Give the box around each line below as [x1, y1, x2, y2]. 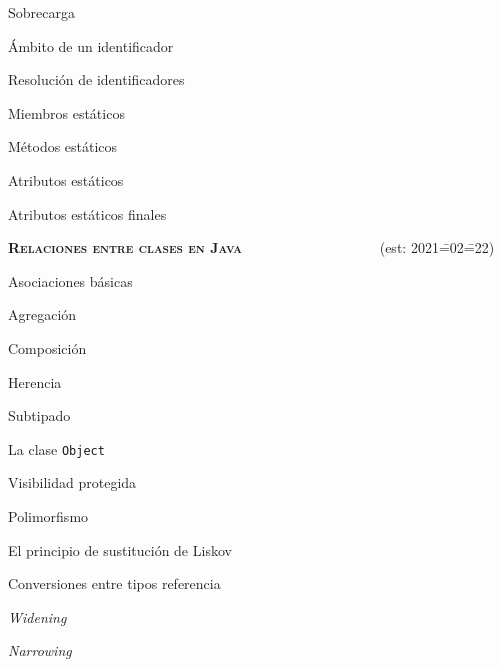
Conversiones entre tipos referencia [8, 573, 221, 594]
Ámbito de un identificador [8, 35, 174, 56]
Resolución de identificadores [8, 69, 185, 90]
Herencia [8, 371, 62, 392]
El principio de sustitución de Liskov [8, 539, 232, 560]
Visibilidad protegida [8, 472, 137, 493]
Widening [8, 606, 67, 627]
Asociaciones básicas [8, 270, 133, 291]
